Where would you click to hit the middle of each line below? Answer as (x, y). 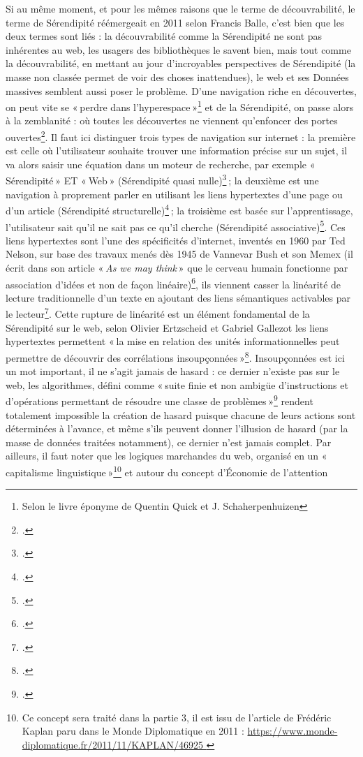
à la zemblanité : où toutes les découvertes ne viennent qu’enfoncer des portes (172, 120)
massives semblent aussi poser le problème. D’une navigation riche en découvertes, (181, 90)
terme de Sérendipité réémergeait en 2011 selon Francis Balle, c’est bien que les (175, 22)
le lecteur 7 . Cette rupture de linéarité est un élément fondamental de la (158, 313)
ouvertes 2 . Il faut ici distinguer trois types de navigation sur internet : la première (181, 136)
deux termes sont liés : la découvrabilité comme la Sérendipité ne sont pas (164, 36)
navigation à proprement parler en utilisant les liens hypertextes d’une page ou (174, 194)
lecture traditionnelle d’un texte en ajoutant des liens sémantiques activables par (178, 297)
